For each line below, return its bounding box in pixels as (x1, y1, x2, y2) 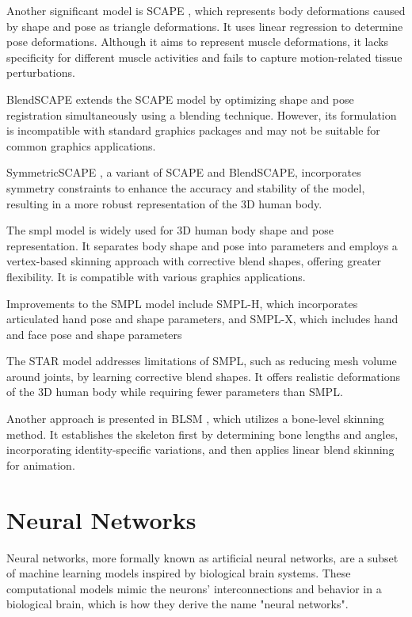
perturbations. (6, 64, 75, 81)
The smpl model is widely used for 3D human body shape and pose (6, 222, 334, 238)
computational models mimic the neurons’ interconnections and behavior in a (6, 580, 382, 596)
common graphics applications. (6, 137, 156, 154)
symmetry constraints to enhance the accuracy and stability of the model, (6, 179, 365, 196)
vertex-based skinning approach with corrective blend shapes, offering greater (6, 253, 382, 269)
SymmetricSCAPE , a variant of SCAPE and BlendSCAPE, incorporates (6, 164, 361, 181)
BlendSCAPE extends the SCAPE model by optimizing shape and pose (6, 90, 354, 107)
